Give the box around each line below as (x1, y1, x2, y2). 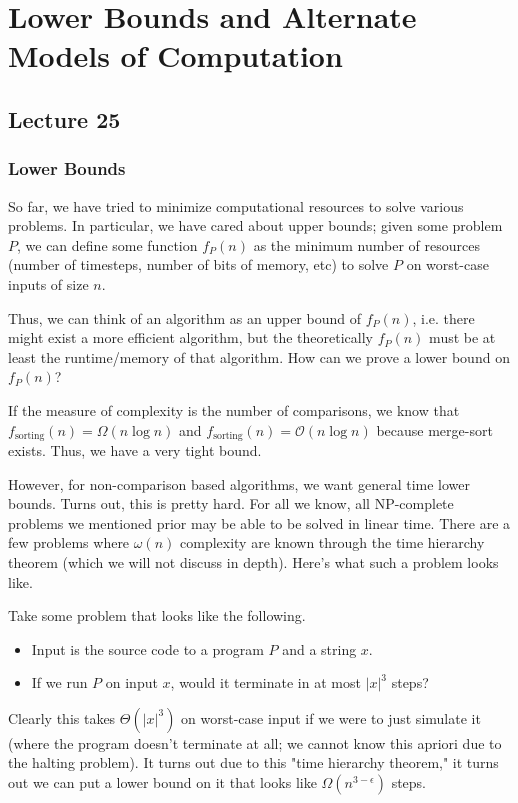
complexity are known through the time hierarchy (180, 532, 485, 553)
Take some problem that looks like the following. (8, 605, 306, 626)
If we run (31, 672, 88, 693)
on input (105, 672, 158, 693)
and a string (282, 638, 357, 659)
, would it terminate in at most (170, 672, 361, 693)
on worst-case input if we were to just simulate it (181, 707, 481, 728)
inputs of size (8, 273, 89, 294)
